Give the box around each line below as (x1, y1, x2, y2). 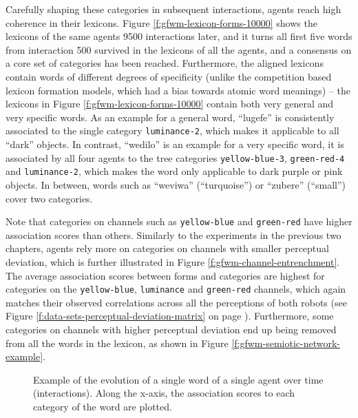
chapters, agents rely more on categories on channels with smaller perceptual (6, 241, 329, 255)
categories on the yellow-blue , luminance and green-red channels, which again (6, 282, 346, 296)
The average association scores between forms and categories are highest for (6, 268, 325, 282)
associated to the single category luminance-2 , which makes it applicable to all (6, 123, 339, 138)
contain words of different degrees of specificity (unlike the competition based (6, 69, 332, 83)
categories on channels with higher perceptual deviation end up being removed (6, 322, 337, 336)
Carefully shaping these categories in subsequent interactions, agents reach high (6, 2, 341, 16)
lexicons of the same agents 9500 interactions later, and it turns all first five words (6, 29, 352, 43)
